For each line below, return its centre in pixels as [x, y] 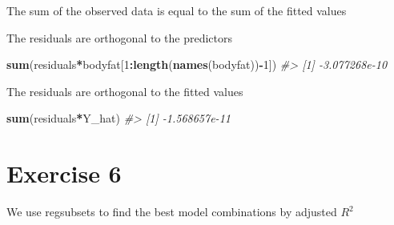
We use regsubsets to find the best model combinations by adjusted [172, 212]
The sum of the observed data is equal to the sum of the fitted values [177, 10]
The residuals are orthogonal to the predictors [119, 37]
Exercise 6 [64, 173]
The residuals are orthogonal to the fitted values [125, 91]
